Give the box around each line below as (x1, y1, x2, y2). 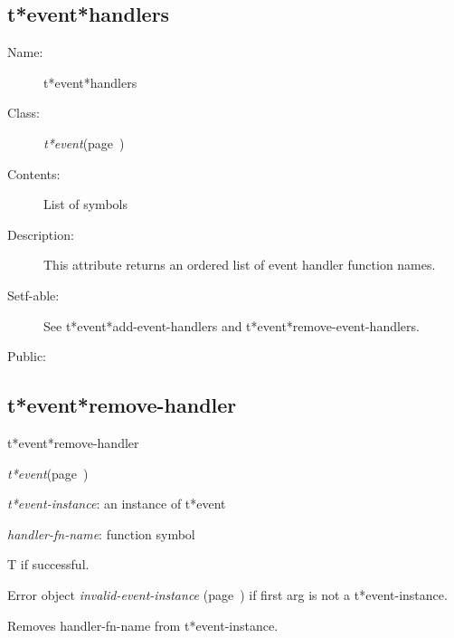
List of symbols (43, 195, 128, 214)
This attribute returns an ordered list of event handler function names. (43, 255, 436, 274)
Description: (7, 224, 74, 243)
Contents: (7, 164, 61, 183)
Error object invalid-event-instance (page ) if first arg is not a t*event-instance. (7, 585, 448, 604)
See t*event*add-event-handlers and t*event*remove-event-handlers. (43, 316, 420, 335)
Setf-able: (7, 285, 60, 304)
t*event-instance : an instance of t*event (7, 494, 226, 513)
